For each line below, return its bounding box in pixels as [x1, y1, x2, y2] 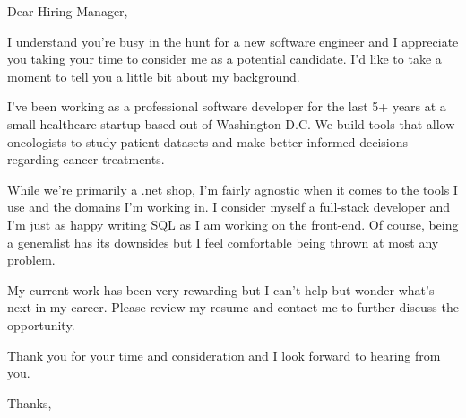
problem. [7, 250, 56, 269]
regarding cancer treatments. [7, 150, 165, 169]
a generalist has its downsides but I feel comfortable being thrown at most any [7, 232, 439, 251]
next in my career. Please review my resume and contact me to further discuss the [7, 298, 459, 317]
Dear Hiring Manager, [7, 2, 128, 20]
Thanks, [7, 393, 52, 412]
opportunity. [7, 315, 75, 334]
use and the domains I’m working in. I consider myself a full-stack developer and [7, 197, 450, 216]
